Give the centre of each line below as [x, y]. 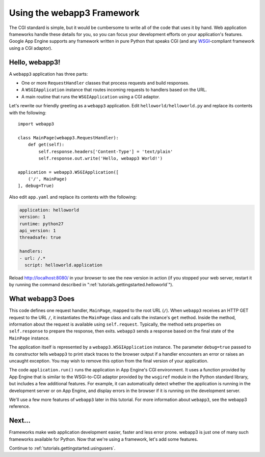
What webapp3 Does [42, 299]
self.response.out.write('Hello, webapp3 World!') [101, 158]
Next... [20, 421]
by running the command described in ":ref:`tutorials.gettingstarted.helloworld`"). [91, 285]
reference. [20, 406]
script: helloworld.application [64, 265]
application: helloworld [49, 210]
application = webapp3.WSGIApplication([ [68, 172]
